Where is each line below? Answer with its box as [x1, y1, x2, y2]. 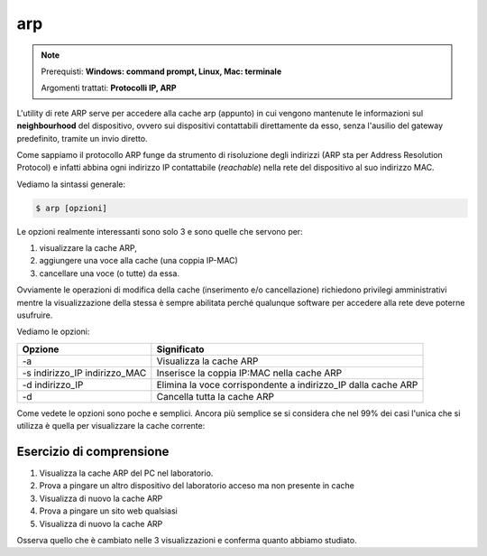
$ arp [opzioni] [35, 203, 108, 213]
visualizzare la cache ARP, [39, 243, 137, 254]
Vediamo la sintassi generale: [16, 179, 126, 190]
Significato [156, 343, 205, 356]
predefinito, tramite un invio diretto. [16, 133, 148, 144]
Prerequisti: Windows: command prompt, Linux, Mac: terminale [41, 66, 282, 77]
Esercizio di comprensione [16, 443, 170, 459]
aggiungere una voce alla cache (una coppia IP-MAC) [39, 255, 238, 266]
